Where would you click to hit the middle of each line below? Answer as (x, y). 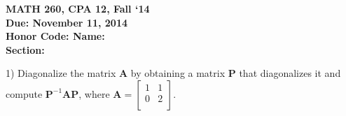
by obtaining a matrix (178, 73)
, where (94, 93)
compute (24, 93)
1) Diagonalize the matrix (61, 73)
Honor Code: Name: (55, 36)
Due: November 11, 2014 (67, 22)
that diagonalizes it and (290, 73)
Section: (25, 49)
